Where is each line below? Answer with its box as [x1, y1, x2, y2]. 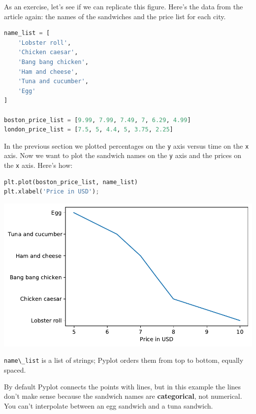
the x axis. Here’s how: [4, 160, 73, 170]
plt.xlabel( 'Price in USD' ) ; [4, 188, 99, 195]
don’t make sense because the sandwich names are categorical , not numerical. [4, 391, 242, 401]
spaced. [4, 364, 26, 375]
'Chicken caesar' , [18, 49, 78, 56]
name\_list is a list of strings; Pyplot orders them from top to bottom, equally [4, 355, 244, 365]
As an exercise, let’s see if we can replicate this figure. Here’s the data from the [4, 1, 243, 11]
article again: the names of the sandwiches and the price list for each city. [4, 11, 226, 21]
